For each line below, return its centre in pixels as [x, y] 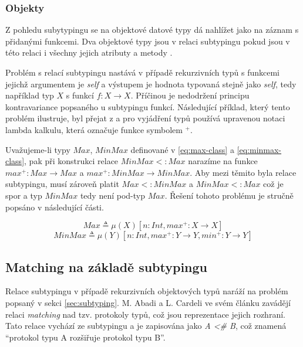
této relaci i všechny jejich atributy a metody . [89, 52]
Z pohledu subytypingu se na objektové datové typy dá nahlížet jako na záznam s [152, 30]
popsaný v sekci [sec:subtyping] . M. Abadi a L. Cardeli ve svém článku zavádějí [148, 302]
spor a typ [24, 195]
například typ [30, 95]
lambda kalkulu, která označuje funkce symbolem [94, 129]
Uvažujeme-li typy [38, 149]
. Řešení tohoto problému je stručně [229, 195]
